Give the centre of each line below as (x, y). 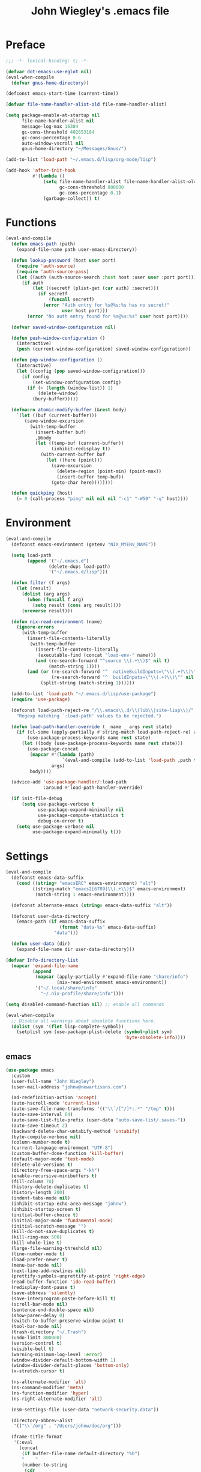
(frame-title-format (37, 1437)
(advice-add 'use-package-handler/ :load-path (69, 782)
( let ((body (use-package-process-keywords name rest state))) (102, 744)
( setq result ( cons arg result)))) (76, 605)
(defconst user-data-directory (50, 916)
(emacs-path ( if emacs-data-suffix (61, 922)
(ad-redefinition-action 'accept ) (54, 1098)
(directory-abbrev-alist (42, 1420)
